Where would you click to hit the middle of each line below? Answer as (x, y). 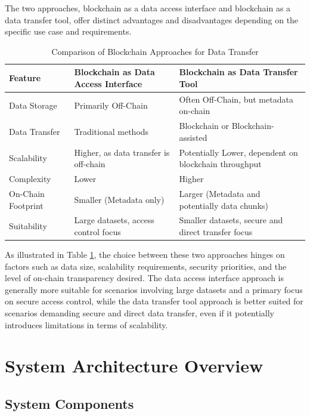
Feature (25, 78)
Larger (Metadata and (220, 193)
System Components (69, 404)
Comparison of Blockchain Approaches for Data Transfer (155, 51)
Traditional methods (111, 132)
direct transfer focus (216, 232)
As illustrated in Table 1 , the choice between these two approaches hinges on (145, 255)
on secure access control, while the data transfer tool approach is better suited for (154, 301)
